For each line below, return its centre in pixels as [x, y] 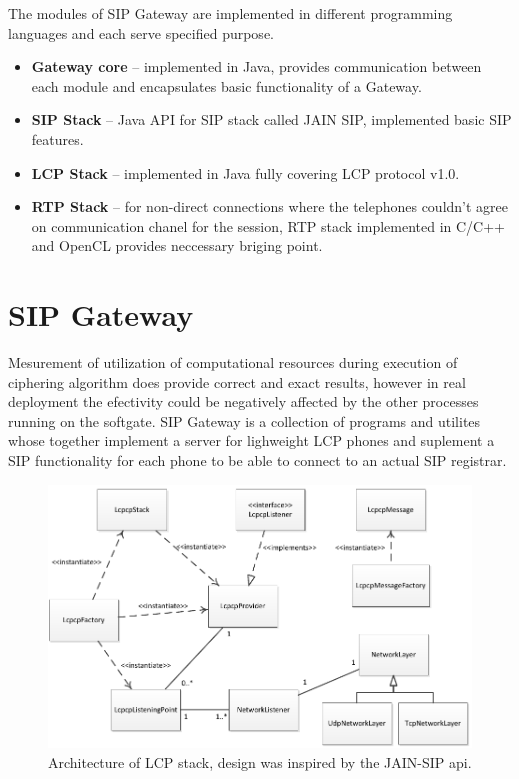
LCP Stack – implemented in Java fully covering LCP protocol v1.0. [245, 172]
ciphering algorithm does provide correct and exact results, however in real [237, 381]
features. [57, 138]
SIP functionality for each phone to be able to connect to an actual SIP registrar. [257, 460]
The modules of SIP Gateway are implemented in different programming [230, 13]
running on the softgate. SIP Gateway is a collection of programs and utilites [244, 420]
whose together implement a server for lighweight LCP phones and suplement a [251, 440]
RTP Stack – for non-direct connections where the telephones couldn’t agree [270, 206]
